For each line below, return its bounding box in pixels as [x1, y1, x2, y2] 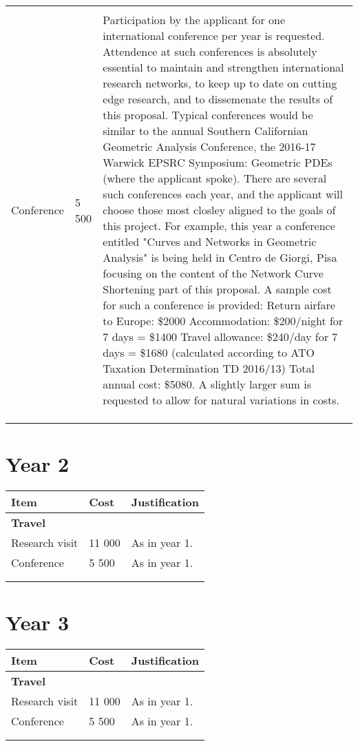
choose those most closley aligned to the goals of [103, 202, 336, 218]
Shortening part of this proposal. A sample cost [103, 281, 332, 297]
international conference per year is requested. [103, 28, 325, 43]
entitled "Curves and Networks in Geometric [103, 234, 317, 249]
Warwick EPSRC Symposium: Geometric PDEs [103, 154, 333, 170]
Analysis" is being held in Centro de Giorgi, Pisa [103, 249, 337, 265]
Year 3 [6, 608, 70, 636]
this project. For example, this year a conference [103, 218, 335, 234]
